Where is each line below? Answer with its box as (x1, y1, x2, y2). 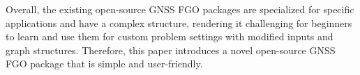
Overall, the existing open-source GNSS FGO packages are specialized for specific (6, 2, 354, 16)
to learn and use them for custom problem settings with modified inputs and (6, 29, 333, 44)
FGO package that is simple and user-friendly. (6, 56, 203, 71)
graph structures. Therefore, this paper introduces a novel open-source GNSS (6, 42, 336, 57)
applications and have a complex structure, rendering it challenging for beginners (6, 15, 352, 30)
